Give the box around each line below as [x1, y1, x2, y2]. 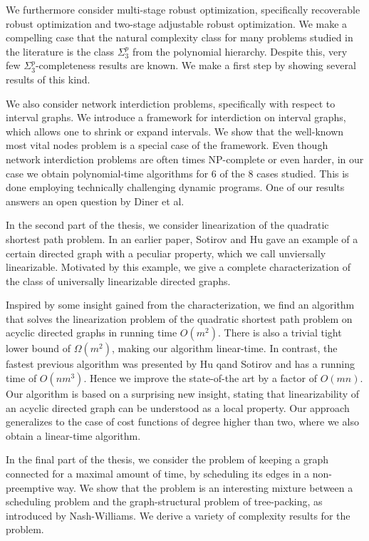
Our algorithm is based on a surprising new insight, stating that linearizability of [6, 386, 360, 401]
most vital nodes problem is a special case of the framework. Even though [6, 138, 328, 153]
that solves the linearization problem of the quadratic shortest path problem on [6, 311, 353, 326]
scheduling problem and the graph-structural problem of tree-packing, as [6, 494, 323, 509]
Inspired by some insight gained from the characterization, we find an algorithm [6, 297, 355, 312]
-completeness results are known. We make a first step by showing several [35, 58, 356, 73]
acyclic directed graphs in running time [6, 325, 177, 340]
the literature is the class [6, 43, 114, 58]
